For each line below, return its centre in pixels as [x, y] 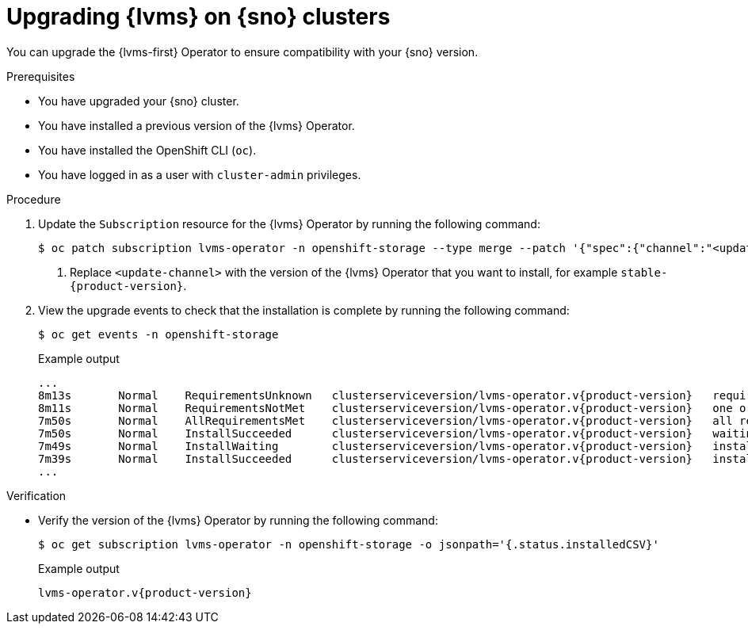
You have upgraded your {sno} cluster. [139, 101]
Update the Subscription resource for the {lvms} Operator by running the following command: [289, 223]
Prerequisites [41, 76]
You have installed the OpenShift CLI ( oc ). [147, 150]
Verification [36, 495]
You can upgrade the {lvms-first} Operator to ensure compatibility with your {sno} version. [242, 52]
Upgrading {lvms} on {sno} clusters [198, 17]
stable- [644, 272]
